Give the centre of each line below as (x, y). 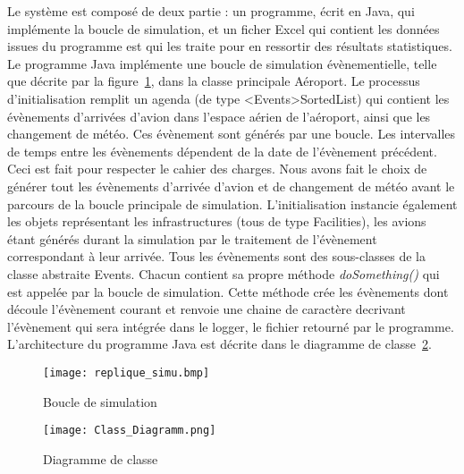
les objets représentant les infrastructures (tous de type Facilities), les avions (217, 221)
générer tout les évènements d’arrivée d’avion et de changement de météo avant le (231, 186)
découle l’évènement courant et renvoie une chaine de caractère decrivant (207, 309)
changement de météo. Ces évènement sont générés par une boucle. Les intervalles (232, 134)
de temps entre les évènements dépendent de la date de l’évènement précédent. (222, 151)
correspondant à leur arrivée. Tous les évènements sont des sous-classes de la (217, 256)
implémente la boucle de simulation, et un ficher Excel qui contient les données (224, 28)
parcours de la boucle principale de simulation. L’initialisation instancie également (232, 203)
